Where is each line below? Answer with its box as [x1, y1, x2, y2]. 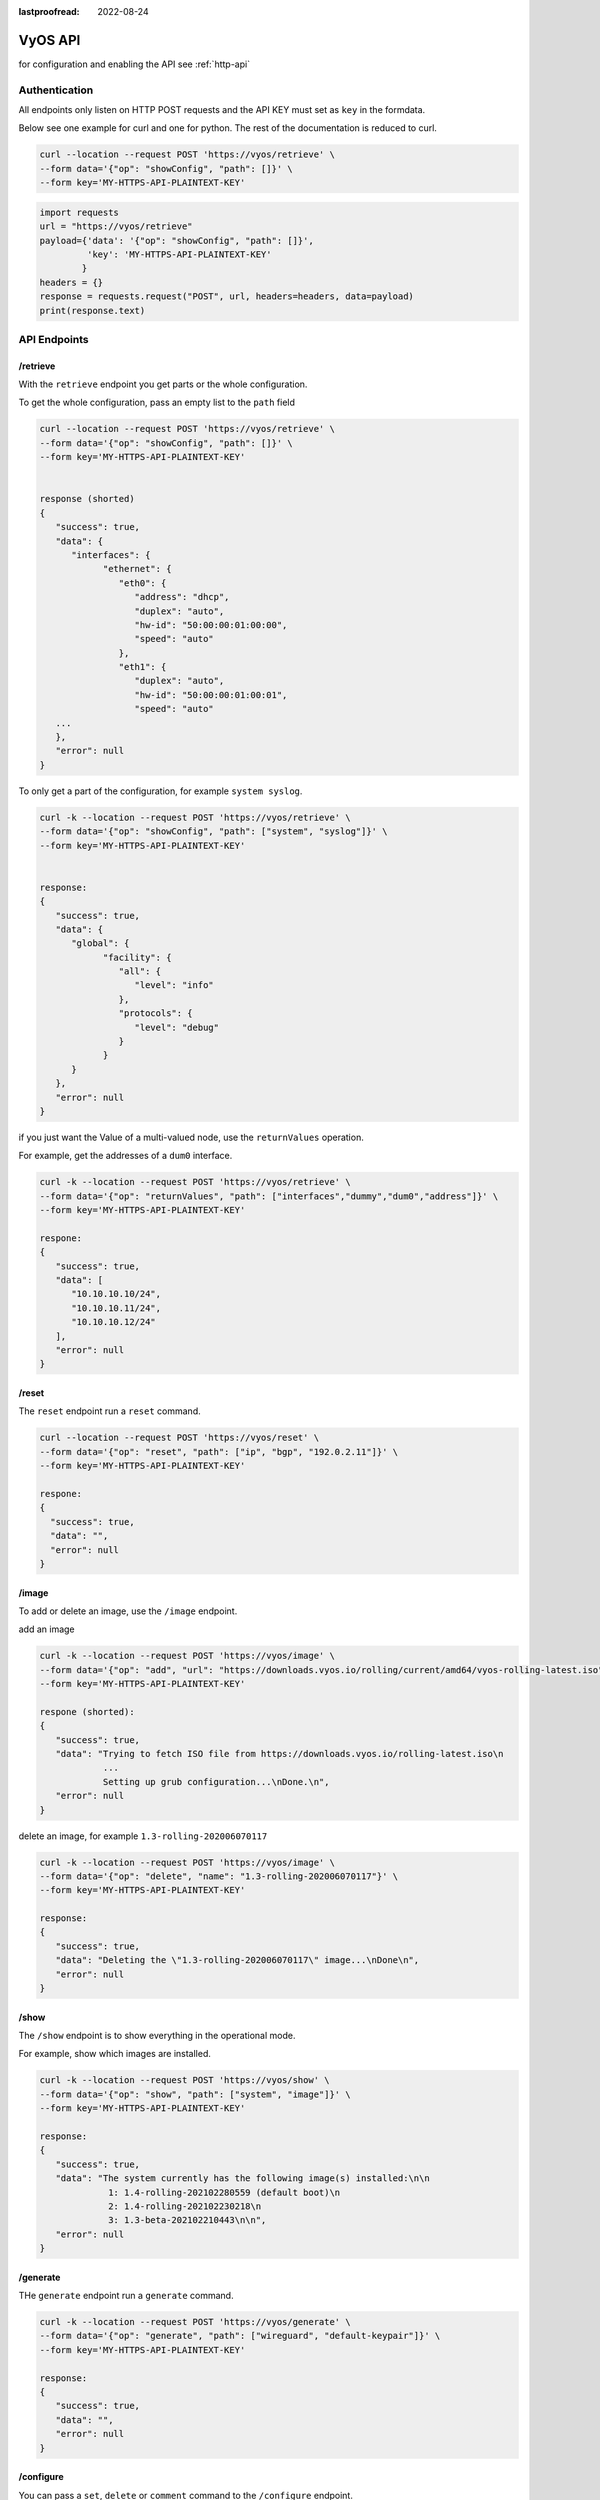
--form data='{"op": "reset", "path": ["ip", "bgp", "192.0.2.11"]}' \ [39, 1446, 399, 1457]
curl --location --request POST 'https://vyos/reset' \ [39, 1432, 320, 1444]
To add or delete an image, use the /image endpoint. [18, 1605, 238, 1617]
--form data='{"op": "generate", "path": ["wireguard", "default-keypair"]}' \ [39, 2330, 441, 2342]
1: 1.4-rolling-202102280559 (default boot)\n [108, 2186, 341, 2198]
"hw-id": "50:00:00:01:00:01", [134, 689, 288, 700]
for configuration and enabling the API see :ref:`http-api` [18, 58, 250, 70]
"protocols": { [118, 1008, 194, 1019]
